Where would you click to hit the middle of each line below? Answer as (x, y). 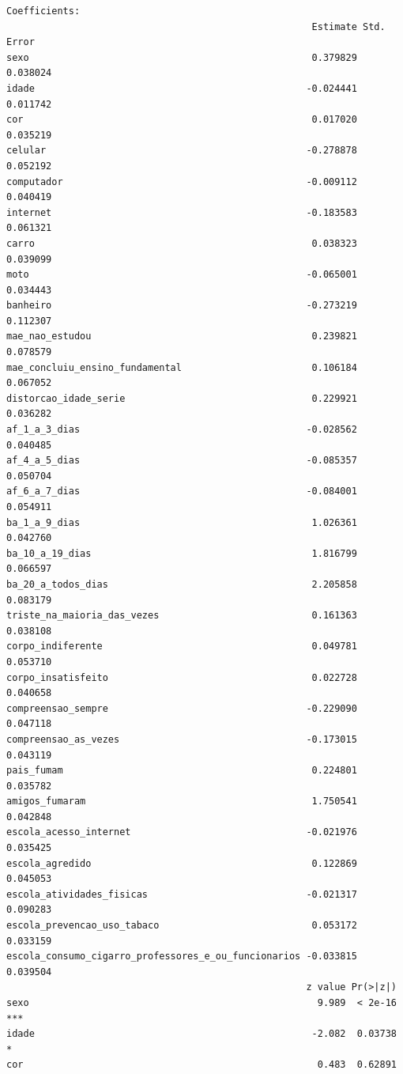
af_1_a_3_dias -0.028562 (182, 430)
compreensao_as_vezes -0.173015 (182, 739)
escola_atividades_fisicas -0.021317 (182, 894)
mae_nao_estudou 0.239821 (182, 337)
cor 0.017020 (182, 120)
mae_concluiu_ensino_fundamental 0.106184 (182, 367)
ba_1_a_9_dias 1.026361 (182, 522)
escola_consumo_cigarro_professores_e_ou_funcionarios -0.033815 (182, 957)
